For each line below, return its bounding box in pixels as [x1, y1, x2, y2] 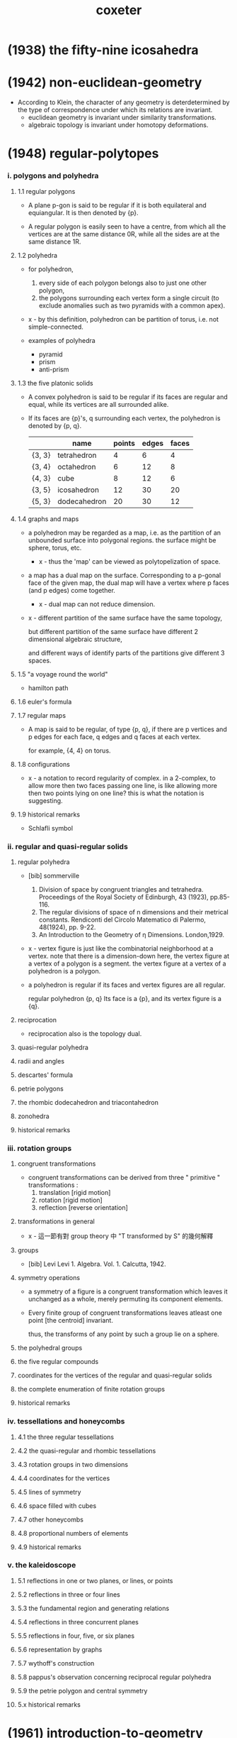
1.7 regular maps [17, 711, 66, 719]
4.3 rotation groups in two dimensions [17, 1460, 129, 1468]
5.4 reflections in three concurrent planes [17, 1617, 139, 1626]
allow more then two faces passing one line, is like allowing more [28, 781, 218, 789]
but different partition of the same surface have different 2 [28, 627, 198, 635]
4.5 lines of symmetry [17, 1487, 81, 1496]
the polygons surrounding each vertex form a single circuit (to [38, 293, 219, 302]
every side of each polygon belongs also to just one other [38, 278, 207, 287]
